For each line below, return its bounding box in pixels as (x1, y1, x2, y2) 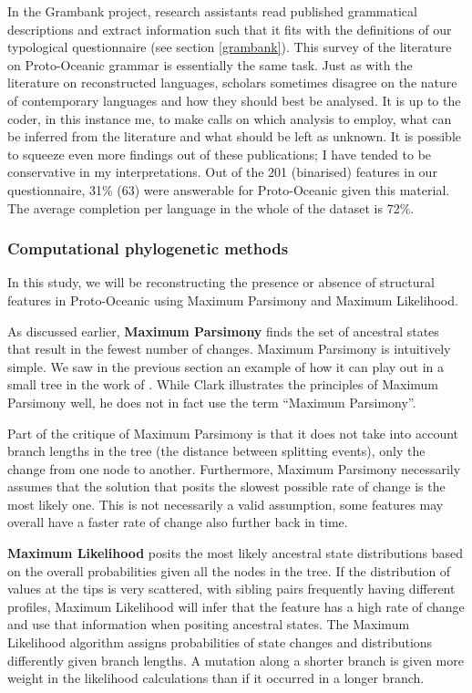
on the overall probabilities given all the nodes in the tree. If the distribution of (7, 561, 451, 580)
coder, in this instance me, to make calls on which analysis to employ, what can (7, 109, 452, 128)
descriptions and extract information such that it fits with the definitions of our (7, 19, 452, 38)
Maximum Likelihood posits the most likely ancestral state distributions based (7, 543, 464, 563)
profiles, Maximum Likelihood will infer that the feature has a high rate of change (7, 596, 465, 615)
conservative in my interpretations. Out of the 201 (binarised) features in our (7, 162, 437, 181)
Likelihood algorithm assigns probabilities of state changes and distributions (7, 633, 433, 652)
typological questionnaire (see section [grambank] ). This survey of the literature (7, 37, 452, 57)
